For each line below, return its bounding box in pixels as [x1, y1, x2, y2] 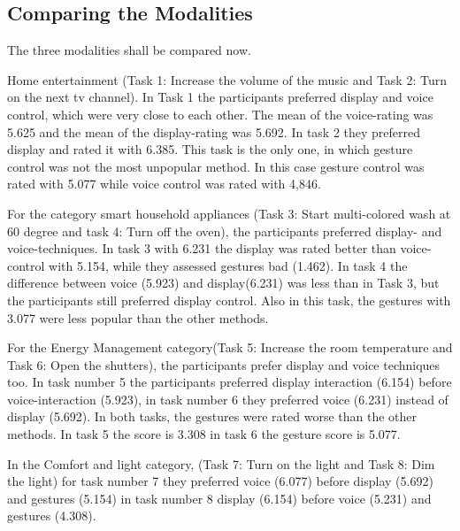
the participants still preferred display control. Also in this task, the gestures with [7, 290, 451, 309]
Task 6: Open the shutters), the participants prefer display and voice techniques [7, 355, 441, 373]
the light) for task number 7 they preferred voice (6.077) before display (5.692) [7, 472, 433, 490]
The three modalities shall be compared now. [7, 41, 251, 59]
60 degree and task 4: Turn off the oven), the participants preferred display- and [7, 221, 442, 240]
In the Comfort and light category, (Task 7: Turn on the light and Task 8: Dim [7, 454, 435, 473]
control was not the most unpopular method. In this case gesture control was [7, 157, 425, 175]
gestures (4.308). [7, 506, 96, 525]
